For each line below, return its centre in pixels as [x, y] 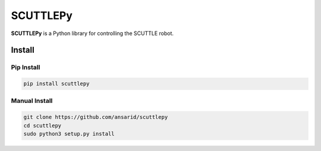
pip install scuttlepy [56, 84]
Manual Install [32, 101]
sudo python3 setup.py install [69, 134]
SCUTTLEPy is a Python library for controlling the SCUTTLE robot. [92, 33]
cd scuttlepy [43, 125]
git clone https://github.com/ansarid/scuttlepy [96, 117]
